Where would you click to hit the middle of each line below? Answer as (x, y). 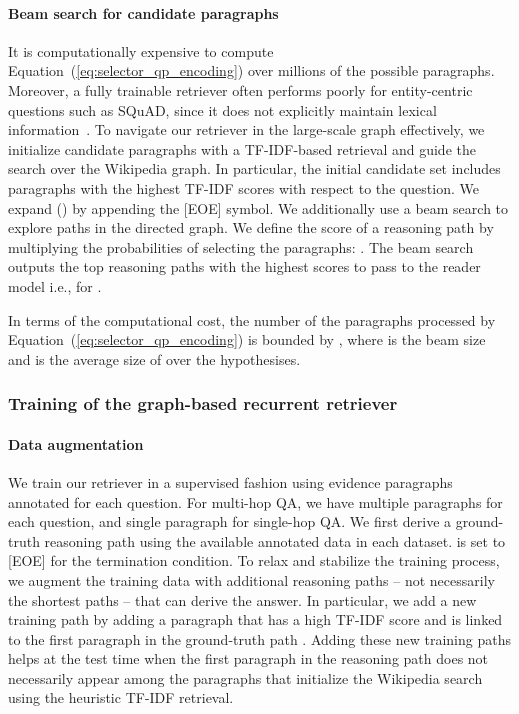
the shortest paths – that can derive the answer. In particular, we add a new (242, 599)
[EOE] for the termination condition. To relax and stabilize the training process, (254, 560)
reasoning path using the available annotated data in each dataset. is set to (275, 540)
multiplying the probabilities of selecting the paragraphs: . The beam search (241, 246)
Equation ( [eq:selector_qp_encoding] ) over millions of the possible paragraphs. (251, 70)
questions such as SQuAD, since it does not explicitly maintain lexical (222, 109)
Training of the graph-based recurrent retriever (203, 403)
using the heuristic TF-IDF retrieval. (121, 697)
